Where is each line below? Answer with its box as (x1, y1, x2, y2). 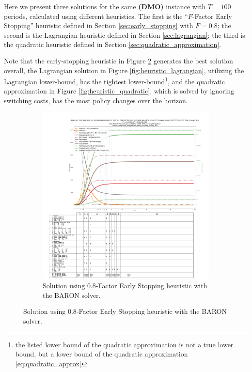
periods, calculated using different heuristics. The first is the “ (4, 11, 188, 21)
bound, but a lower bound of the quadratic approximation (15, 349, 188, 359)
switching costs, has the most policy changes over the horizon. (4, 95, 188, 105)
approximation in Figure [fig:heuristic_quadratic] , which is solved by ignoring (4, 86, 235, 96)
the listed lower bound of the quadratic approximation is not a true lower (15, 339, 234, 349)
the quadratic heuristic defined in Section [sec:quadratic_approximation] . (4, 39, 221, 49)
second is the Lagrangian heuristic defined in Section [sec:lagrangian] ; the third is (4, 30, 245, 40)
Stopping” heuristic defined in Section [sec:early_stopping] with (4, 20, 193, 31)
